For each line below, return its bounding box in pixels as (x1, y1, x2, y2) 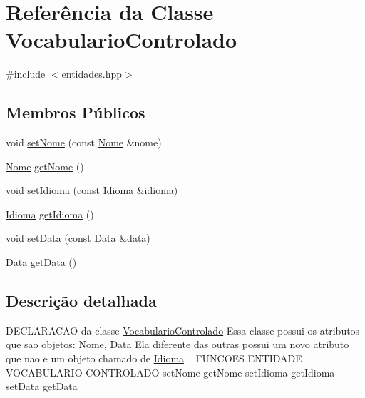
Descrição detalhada (6, 290, 157, 312)
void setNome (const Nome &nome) (6, 135, 162, 150)
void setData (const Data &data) (6, 230, 150, 245)
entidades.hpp (61, 66, 123, 81)
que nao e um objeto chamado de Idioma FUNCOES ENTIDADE (6, 351, 302, 366)
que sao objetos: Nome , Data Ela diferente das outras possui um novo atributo (6, 337, 349, 352)
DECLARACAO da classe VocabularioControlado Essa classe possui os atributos (6, 322, 360, 337)
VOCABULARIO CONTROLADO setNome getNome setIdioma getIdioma (6, 364, 335, 379)
